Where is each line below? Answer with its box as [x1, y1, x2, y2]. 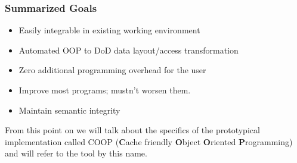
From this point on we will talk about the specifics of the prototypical [5, 124, 260, 136]
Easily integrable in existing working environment [18, 24, 200, 36]
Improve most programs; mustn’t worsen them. [18, 84, 191, 96]
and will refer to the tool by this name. [5, 147, 147, 159]
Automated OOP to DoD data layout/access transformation [18, 43, 239, 56]
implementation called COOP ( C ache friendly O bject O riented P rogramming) [5, 135, 293, 148]
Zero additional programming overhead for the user [18, 64, 206, 76]
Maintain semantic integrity [18, 104, 120, 116]
